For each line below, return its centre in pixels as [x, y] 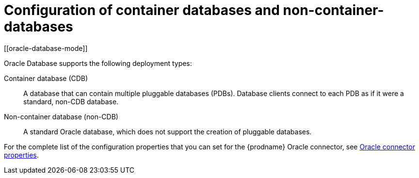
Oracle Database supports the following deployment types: [98, 63]
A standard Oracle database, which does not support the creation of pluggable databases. [168, 131]
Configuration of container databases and [142, 10]
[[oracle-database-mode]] [46, 48]
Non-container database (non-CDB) [61, 116]
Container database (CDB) [46, 78]
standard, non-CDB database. [71, 101]
